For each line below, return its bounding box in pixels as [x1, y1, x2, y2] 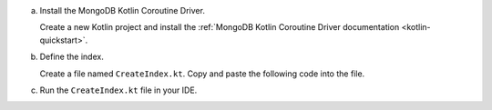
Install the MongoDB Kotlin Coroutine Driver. [39, 5, 205, 15]
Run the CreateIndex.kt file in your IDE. [39, 85, 198, 95]
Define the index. [39, 51, 104, 63]
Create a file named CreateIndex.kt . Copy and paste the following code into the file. [39, 68, 365, 79]
